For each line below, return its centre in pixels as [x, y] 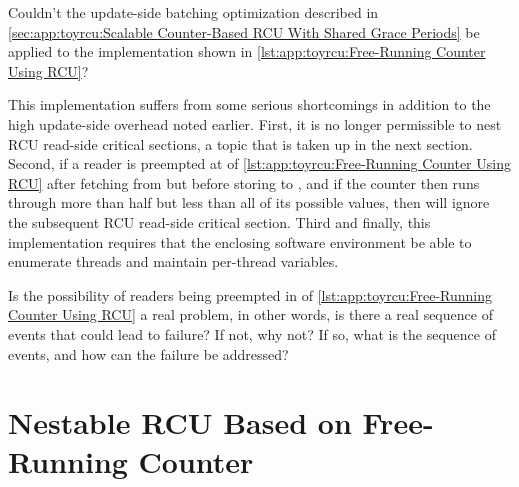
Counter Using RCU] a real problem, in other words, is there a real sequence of [250, 314]
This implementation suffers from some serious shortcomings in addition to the [249, 104]
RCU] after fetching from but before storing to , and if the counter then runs [244, 182]
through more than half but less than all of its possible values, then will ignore [249, 202]
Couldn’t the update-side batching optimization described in [193, 12]
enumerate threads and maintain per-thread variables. [173, 261]
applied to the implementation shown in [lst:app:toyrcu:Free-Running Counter [247, 51]
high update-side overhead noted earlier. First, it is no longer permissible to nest [255, 123]
